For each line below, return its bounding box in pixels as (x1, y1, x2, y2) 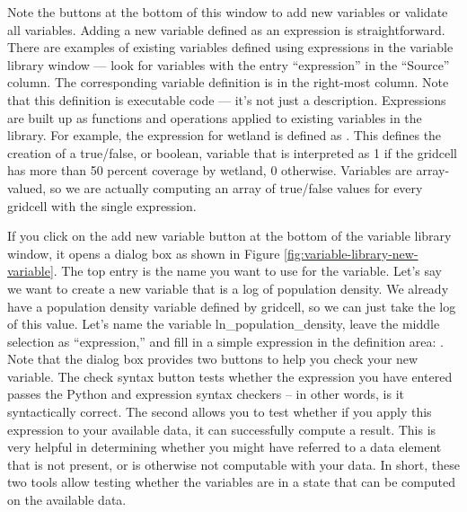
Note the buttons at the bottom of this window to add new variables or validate (7, 3, 448, 21)
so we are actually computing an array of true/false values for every (49, 178, 423, 197)
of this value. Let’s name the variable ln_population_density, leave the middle (7, 314, 440, 333)
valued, (7, 178, 47, 197)
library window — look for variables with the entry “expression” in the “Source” (7, 55, 450, 74)
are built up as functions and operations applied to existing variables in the (7, 108, 422, 127)
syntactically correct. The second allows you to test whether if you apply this (7, 402, 432, 421)
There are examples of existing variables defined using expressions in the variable (7, 38, 454, 57)
